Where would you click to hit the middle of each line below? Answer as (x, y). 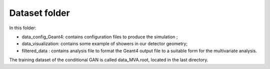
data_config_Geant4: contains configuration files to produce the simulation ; (100, 37)
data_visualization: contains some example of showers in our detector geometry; (104, 44)
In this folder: (23, 28)
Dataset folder (39, 13)
